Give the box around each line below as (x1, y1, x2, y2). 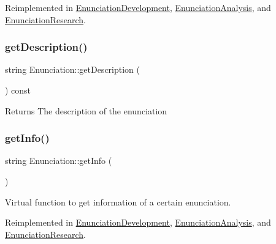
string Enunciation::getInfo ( (5, 154, 112, 167)
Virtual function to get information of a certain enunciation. (5, 195, 231, 208)
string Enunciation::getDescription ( (5, 63, 140, 76)
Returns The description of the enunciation (5, 104, 167, 117)
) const (5, 84, 31, 96)
